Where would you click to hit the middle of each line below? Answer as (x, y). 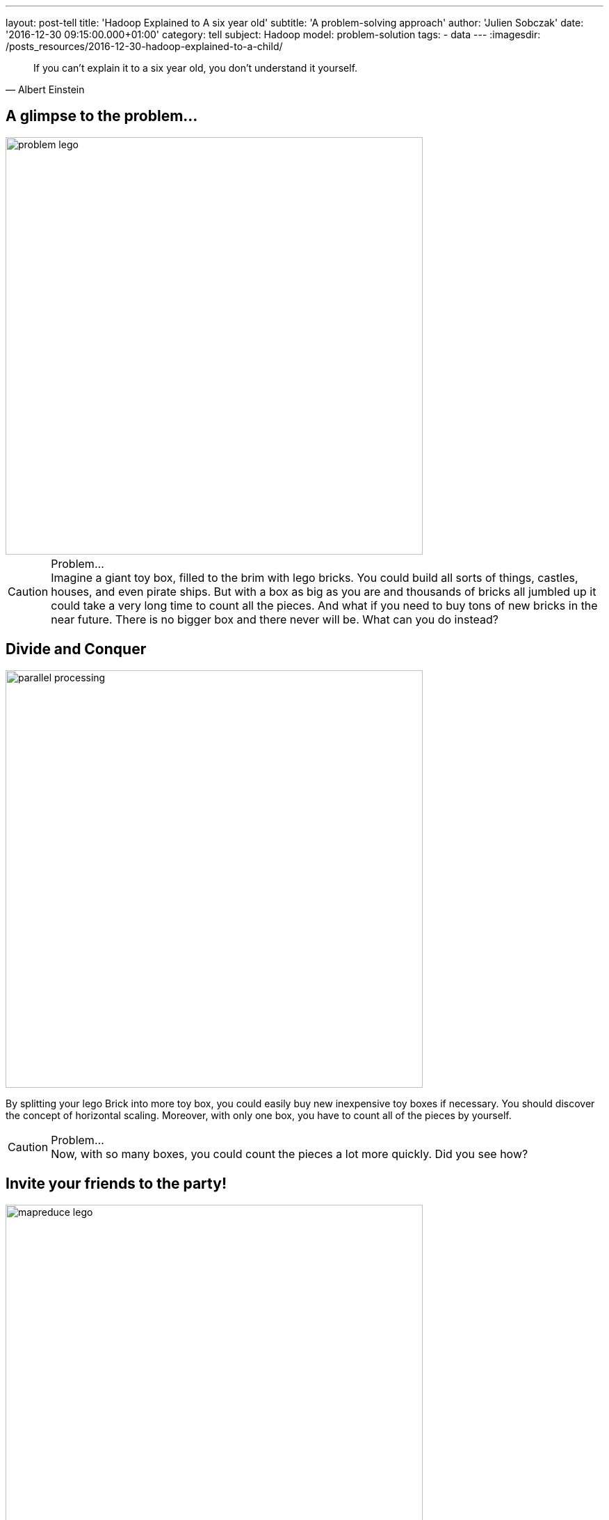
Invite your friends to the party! (116, 1184)
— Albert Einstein (45, 89)
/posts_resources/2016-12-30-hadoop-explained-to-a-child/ (144, 46)
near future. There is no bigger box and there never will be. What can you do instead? (275, 619)
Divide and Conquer (76, 649)
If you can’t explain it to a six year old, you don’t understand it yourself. (196, 68)
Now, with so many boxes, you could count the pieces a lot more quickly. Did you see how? (290, 1154)
